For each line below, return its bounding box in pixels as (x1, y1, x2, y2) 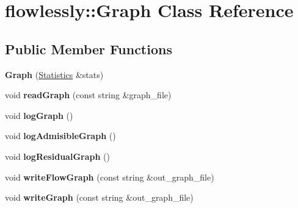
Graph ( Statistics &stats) (5, 68, 104, 81)
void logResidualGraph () (5, 149, 110, 162)
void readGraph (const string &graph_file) (5, 88, 172, 101)
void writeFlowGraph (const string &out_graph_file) (5, 170, 214, 183)
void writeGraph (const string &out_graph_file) (5, 191, 194, 204)
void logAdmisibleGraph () (5, 129, 116, 142)
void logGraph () (5, 109, 73, 121)
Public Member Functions (5, 39, 172, 58)
